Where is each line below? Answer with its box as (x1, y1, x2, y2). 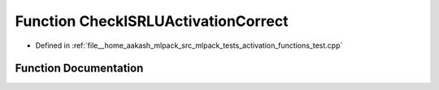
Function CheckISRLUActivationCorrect (15, 12, 289, 30)
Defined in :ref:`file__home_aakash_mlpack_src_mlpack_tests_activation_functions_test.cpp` (35, 41, 343, 50)
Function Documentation (15, 62, 144, 75)
